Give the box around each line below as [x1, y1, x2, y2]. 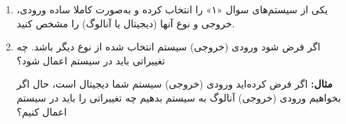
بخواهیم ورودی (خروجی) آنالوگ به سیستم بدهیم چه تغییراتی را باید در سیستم [16, 90, 341, 104]
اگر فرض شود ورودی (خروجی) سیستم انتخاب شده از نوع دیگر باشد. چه [16, 39, 321, 54]
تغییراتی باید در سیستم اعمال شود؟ [16, 53, 166, 67]
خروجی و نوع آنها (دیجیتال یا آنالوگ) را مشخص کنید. [16, 15, 235, 30]
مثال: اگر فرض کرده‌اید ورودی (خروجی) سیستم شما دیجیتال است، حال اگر [16, 76, 333, 91]
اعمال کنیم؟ [16, 104, 67, 118]
